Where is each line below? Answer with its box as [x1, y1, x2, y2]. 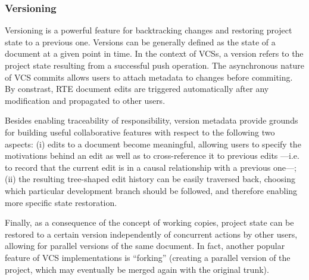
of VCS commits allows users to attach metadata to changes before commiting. [5, 70, 293, 83]
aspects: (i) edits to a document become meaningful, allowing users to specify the [5, 137, 301, 150]
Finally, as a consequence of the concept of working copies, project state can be [5, 216, 294, 229]
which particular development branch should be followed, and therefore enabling [5, 184, 298, 196]
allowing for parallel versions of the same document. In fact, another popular [5, 239, 285, 252]
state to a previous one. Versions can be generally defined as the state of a [5, 35, 276, 48]
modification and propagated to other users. [5, 94, 166, 106]
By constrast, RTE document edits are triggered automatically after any [5, 82, 269, 95]
